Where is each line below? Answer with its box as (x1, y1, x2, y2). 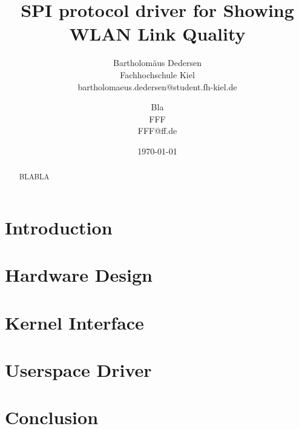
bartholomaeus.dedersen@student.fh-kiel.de (77, 80, 237, 93)
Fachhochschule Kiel (120, 68, 195, 81)
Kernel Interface (5, 310, 144, 334)
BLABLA (19, 171, 50, 182)
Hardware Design (5, 262, 153, 287)
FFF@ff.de (137, 124, 177, 137)
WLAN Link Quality (69, 21, 246, 46)
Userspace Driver (5, 358, 152, 382)
